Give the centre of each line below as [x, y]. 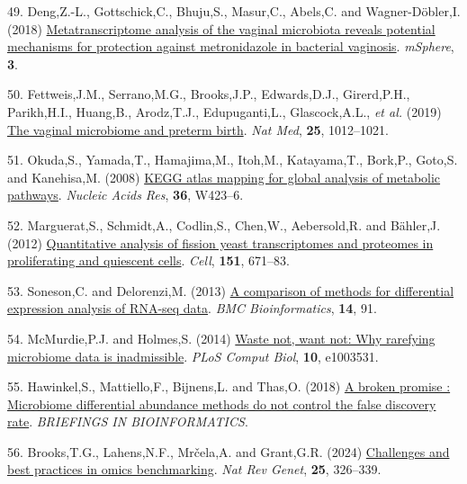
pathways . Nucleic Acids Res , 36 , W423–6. [126, 195]
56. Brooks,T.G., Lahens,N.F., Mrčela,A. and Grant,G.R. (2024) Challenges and [229, 451]
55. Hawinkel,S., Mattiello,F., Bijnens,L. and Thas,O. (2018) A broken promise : [229, 386]
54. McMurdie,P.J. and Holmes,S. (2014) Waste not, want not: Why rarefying [221, 338]
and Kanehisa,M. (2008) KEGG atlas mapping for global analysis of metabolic [224, 177]
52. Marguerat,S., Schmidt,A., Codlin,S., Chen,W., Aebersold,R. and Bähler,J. [224, 224]
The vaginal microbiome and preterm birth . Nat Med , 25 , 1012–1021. [198, 129]
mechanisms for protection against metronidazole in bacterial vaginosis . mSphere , [231, 46]
